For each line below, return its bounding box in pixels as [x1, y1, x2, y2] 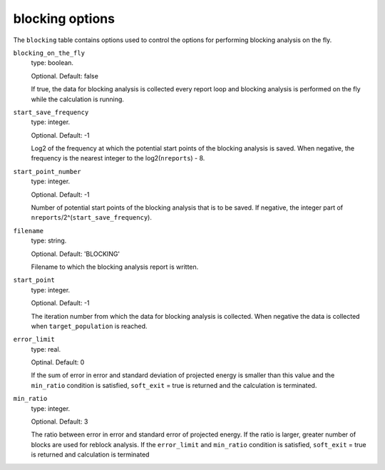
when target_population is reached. [31, 322, 148, 330]
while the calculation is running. [31, 95, 125, 103]
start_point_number [13, 168, 81, 175]
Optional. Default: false [31, 71, 99, 80]
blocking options [13, 11, 115, 26]
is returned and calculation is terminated [31, 450, 150, 459]
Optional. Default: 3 [31, 417, 88, 426]
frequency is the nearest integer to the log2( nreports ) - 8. [31, 154, 205, 163]
